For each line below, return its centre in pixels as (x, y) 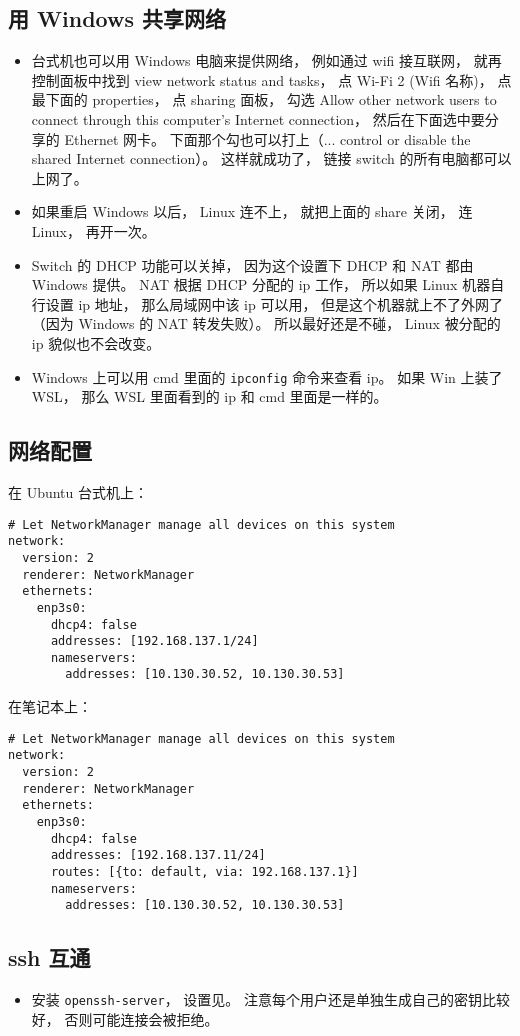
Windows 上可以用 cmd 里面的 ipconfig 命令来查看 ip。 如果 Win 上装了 (267, 376)
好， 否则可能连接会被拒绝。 (125, 1018)
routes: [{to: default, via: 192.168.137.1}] (204, 871)
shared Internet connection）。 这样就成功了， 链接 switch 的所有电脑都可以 (271, 158)
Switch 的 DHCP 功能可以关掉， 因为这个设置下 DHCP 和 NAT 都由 (252, 264)
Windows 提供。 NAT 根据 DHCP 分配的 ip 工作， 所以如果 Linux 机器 (261, 284)
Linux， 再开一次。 (93, 230)
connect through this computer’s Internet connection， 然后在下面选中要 (258, 118)
